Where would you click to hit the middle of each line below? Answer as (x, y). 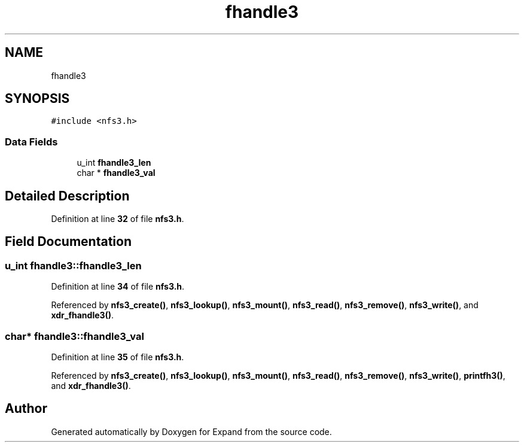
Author (26, 409)
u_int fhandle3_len (114, 163)
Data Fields (31, 142)
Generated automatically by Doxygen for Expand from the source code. (191, 431)
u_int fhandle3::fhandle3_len (73, 265)
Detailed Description (67, 196)
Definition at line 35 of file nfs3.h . (118, 357)
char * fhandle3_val (116, 173)
